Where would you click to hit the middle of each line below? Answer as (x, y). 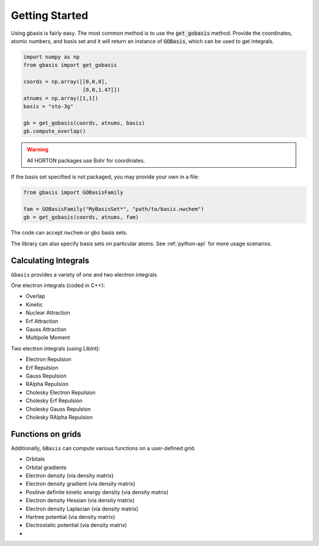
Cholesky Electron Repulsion (61, 392)
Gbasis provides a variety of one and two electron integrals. (85, 274)
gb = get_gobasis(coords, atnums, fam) (81, 217)
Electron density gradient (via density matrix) (81, 484)
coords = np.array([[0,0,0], (66, 82)
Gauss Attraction (46, 329)
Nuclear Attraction (48, 313)
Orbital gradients (46, 467)
